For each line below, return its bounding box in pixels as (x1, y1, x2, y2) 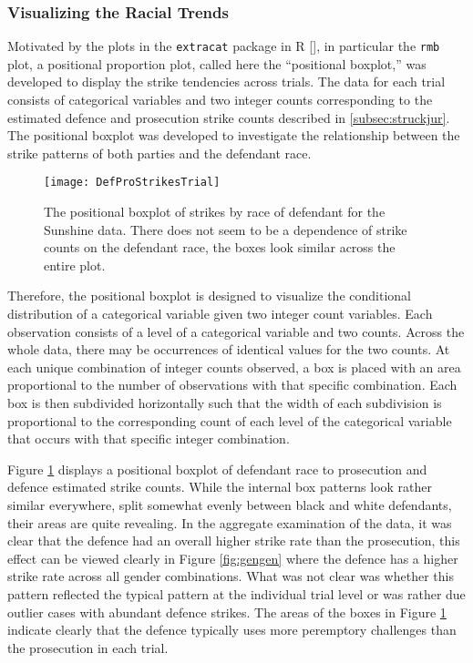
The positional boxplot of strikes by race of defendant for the (44, 202, 386, 221)
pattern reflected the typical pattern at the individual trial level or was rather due (7, 584, 466, 603)
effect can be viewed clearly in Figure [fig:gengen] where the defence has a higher (7, 548, 458, 567)
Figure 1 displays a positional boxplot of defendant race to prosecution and (7, 459, 427, 478)
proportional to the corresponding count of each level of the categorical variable (7, 411, 452, 430)
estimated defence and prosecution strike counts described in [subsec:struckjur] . (7, 107, 450, 127)
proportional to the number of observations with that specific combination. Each (7, 375, 458, 394)
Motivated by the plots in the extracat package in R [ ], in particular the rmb (7, 36, 440, 56)
